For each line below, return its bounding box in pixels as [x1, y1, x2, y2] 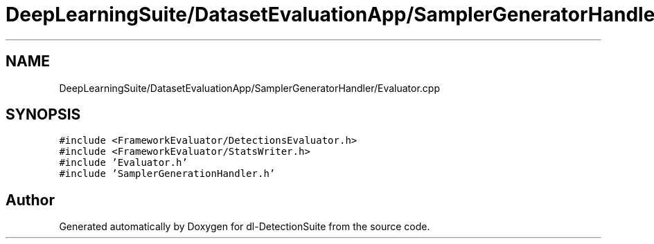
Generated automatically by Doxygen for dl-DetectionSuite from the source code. [59, 220, 430, 233]
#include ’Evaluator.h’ [59, 157, 188, 169]
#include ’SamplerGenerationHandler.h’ [59, 168, 276, 180]
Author [6, 191, 55, 209]
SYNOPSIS [6, 106, 81, 124]
